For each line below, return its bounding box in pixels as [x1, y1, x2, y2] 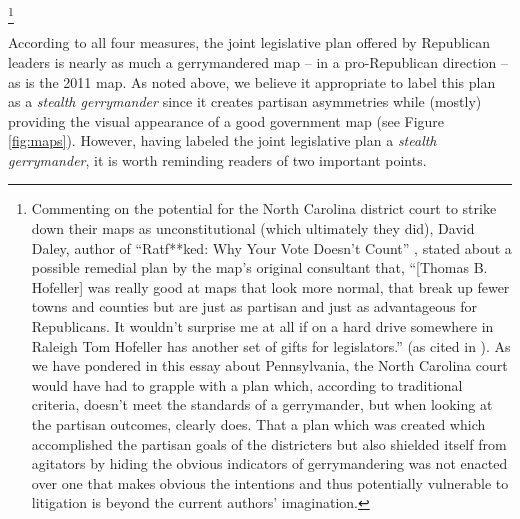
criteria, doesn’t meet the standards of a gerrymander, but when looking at [31, 394, 493, 415]
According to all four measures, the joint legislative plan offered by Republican [8, 32, 491, 53]
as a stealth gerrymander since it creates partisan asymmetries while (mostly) [8, 91, 482, 112]
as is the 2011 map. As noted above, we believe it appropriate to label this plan [8, 71, 496, 92]
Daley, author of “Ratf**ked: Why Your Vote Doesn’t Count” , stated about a [31, 237, 512, 258]
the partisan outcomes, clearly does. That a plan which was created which [31, 414, 486, 435]
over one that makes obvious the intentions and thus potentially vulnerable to [31, 472, 509, 493]
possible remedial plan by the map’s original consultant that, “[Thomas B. [31, 257, 488, 278]
